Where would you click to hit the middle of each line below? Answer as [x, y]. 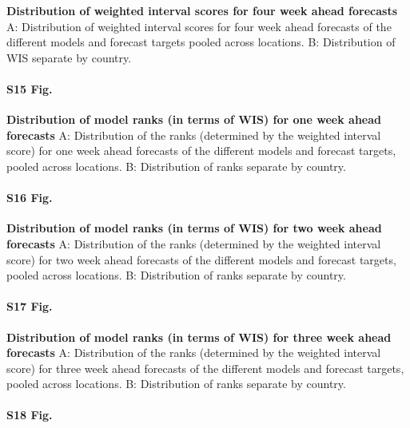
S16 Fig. [30, 198]
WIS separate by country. [69, 57]
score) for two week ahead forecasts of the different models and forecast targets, [201, 259]
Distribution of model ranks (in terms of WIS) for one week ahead [194, 119]
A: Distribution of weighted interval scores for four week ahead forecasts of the [199, 26]
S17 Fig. [30, 306]
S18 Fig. [30, 415]
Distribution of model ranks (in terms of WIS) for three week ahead [199, 337]
